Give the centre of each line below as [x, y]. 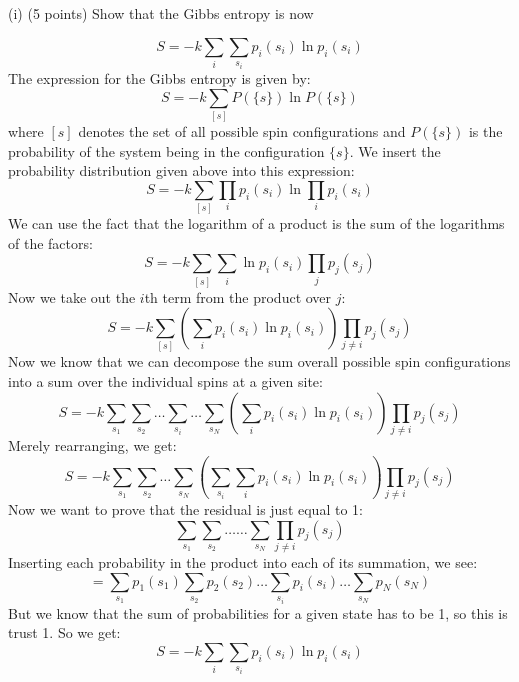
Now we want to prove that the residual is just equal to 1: [185, 508]
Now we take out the [72, 296]
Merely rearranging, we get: [92, 445]
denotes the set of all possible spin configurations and [242, 130]
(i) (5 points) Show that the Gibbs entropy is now [161, 13]
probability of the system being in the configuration [166, 150]
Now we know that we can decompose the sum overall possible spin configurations [259, 361]
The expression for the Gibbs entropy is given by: [159, 78]
